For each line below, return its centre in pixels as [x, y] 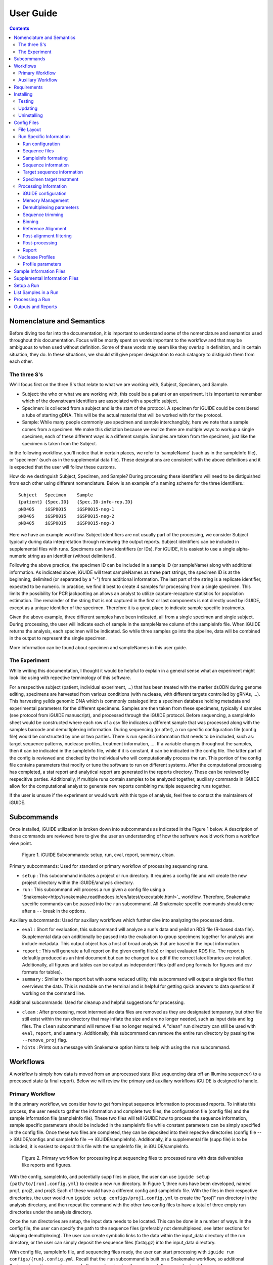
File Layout [30, 130]
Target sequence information [53, 172]
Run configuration [41, 144]
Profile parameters [42, 264]
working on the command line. [54, 993]
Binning [31, 222]
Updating [28, 108]
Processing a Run [32, 300]
